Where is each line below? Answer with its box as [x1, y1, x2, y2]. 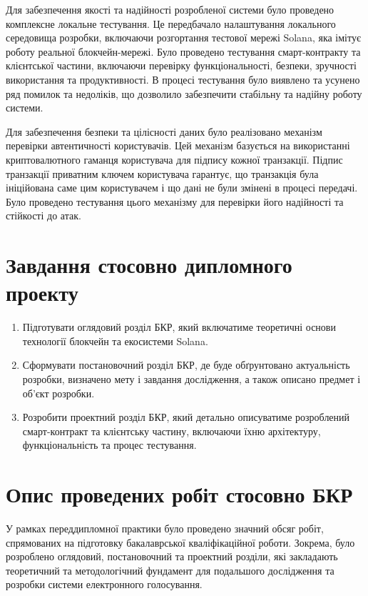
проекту [6, 278, 78, 307]
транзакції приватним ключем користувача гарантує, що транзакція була [6, 166, 319, 181]
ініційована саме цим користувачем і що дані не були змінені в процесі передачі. [6, 180, 358, 195]
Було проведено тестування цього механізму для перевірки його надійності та [6, 194, 344, 209]
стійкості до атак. [6, 208, 81, 223]
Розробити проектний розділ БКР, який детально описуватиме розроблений [22, 409, 350, 424]
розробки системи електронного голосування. [6, 577, 203, 592]
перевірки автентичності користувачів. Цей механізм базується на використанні [6, 138, 350, 153]
